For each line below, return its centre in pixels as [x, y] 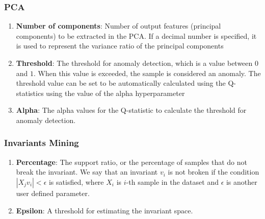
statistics [30, 93]
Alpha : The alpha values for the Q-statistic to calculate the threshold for [131, 110]
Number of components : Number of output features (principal [118, 26]
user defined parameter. [53, 193]
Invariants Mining [42, 143]
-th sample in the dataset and [172, 181]
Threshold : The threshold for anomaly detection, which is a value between [134, 63]
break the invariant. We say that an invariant [87, 172]
